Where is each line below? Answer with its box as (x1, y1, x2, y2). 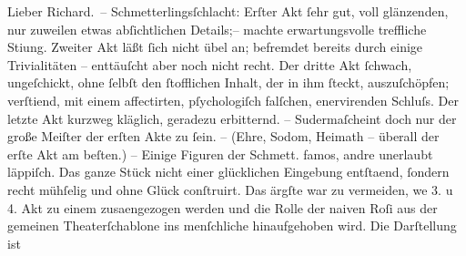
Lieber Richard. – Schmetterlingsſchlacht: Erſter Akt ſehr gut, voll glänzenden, (7, 2, 449, 20)
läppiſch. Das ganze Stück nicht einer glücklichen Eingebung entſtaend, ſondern (7, 162, 450, 181)
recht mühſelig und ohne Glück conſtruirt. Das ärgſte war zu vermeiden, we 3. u (7, 179, 453, 199)
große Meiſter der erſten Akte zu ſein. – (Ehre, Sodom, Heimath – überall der (7, 127, 440, 146)
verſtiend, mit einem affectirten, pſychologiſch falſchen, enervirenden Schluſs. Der (7, 90, 459, 109)
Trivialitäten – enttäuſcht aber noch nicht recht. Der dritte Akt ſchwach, (7, 55, 412, 74)
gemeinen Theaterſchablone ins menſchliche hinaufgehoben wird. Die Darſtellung (7, 216, 457, 235)
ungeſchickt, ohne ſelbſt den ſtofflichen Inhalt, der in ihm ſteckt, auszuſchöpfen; (7, 73, 450, 92)
